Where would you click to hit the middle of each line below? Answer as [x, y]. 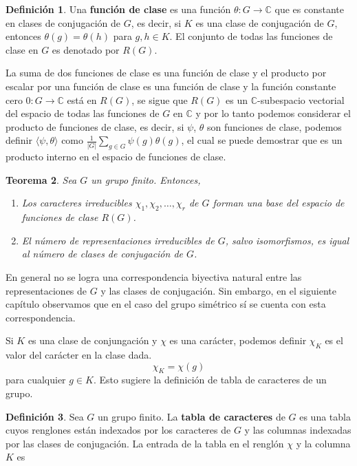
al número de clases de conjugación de [102, 254]
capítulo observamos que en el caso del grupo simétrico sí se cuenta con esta [166, 304]
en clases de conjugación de [63, 22]
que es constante [310, 9]
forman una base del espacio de [279, 203]
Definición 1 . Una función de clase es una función [118, 9]
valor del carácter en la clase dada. [79, 355]
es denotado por [86, 49]
